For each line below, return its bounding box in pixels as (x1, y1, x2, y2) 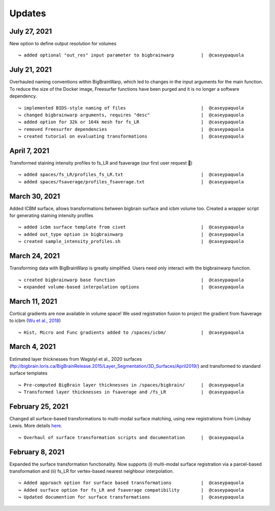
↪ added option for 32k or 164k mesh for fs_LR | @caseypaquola (18, 119, 244, 125)
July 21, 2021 (9, 65, 52, 74)
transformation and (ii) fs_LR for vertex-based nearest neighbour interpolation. (9, 468, 174, 474)
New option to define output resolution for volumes (9, 41, 117, 47)
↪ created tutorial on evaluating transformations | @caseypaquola (18, 133, 244, 140)
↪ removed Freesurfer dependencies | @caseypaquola (18, 126, 244, 132)
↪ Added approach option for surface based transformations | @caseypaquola (18, 480, 244, 486)
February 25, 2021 (9, 402, 69, 411)
